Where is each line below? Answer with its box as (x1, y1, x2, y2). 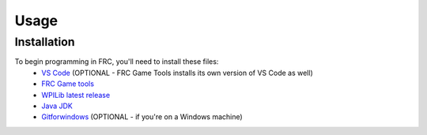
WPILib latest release (41, 90, 111, 99)
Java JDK (41, 101, 73, 111)
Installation (14, 35, 75, 49)
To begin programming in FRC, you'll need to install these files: (14, 57, 219, 66)
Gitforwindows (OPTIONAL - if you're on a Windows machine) (41, 112, 243, 122)
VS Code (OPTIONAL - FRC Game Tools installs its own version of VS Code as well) (41, 68, 314, 77)
